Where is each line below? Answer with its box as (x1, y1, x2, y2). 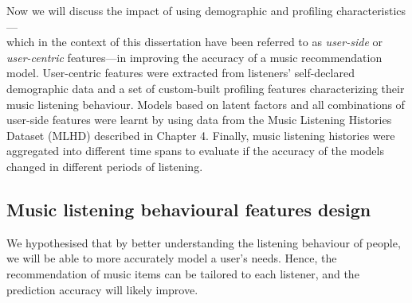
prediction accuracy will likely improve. (6, 281, 198, 297)
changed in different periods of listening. (6, 157, 203, 174)
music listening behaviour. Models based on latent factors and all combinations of (6, 95, 405, 112)
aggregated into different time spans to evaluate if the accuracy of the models (6, 142, 384, 159)
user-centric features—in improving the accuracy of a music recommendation (6, 49, 383, 65)
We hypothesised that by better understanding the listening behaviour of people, (6, 234, 401, 251)
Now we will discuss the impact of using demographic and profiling (6, 2, 333, 18)
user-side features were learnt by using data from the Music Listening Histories (6, 111, 392, 128)
